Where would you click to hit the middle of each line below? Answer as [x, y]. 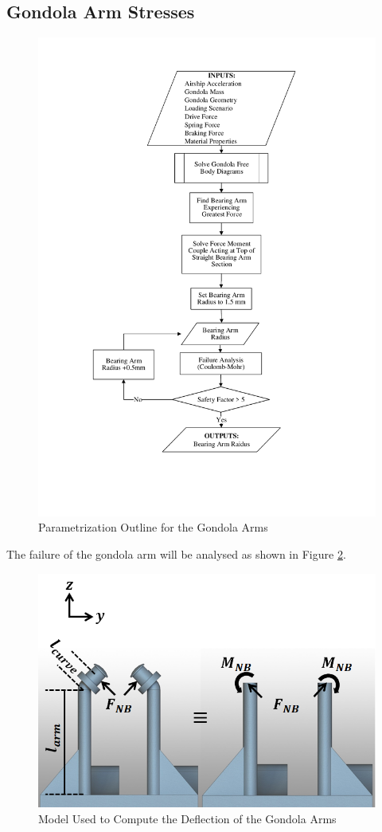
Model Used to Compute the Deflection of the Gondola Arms [187, 818]
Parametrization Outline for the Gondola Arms [153, 527]
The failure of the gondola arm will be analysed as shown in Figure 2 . [176, 553]
